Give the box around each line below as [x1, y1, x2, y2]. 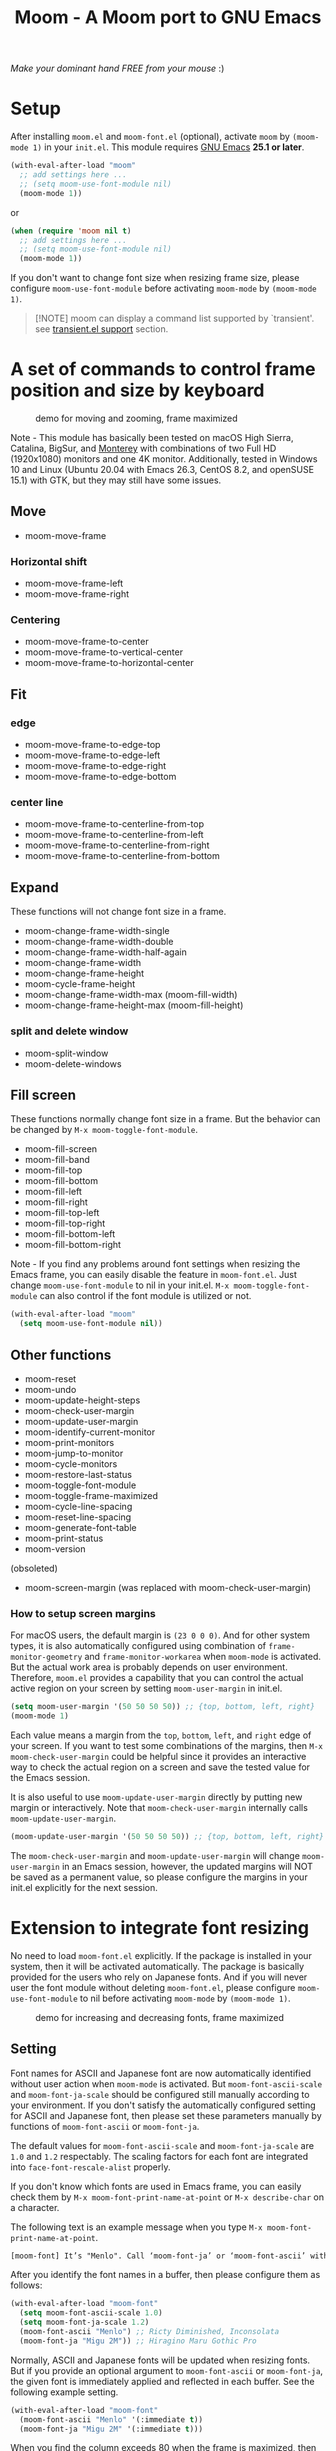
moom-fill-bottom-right [24, 1239, 122, 1251]
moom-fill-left [24, 1186, 83, 1198]
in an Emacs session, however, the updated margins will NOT [61, 1860, 313, 1872]
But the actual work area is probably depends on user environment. [10, 1661, 288, 1673]
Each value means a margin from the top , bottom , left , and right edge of [10, 1729, 312, 1741]
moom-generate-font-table [24, 1521, 137, 1533]
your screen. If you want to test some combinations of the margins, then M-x [10, 1739, 323, 1751]
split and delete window [10, 1024, 129, 1038]
